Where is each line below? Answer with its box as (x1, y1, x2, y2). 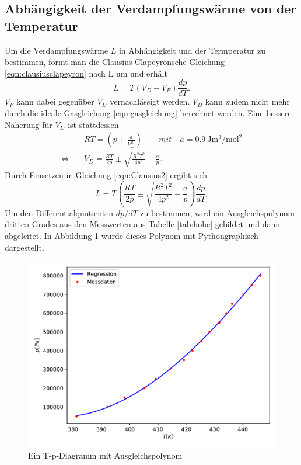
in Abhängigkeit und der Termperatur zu (118, 44, 266, 56)
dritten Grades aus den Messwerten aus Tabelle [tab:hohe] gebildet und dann (5, 218, 280, 230)
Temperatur (5, 16, 78, 34)
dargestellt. (5, 241, 44, 253)
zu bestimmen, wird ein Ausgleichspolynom (140, 206, 295, 218)
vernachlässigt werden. (110, 95, 190, 107)
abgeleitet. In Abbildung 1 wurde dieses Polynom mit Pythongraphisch (5, 229, 258, 241)
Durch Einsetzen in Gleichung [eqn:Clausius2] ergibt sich (5, 168, 208, 181)
